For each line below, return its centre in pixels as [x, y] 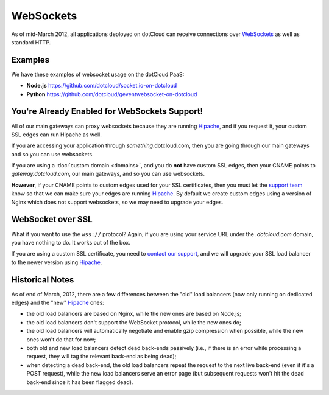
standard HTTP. [31, 42]
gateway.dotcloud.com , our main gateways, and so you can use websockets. [108, 174]
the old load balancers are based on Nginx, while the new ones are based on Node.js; [134, 314]
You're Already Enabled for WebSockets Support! [107, 112]
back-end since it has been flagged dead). [80, 382]
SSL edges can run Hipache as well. [56, 135]
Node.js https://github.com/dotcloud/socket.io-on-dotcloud [102, 86]
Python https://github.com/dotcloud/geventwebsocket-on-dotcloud [112, 94]
